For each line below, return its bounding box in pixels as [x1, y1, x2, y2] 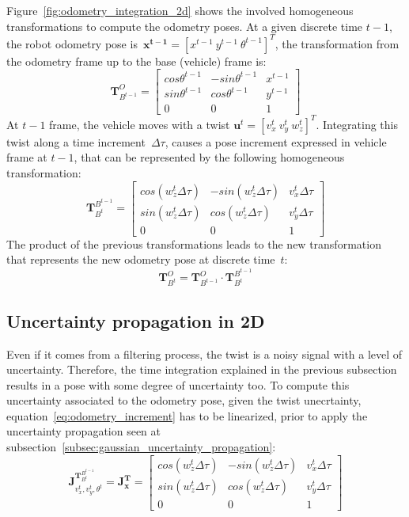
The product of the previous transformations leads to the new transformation [6, 235, 381, 252]
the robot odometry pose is [6, 35, 138, 51]
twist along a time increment [6, 133, 146, 150]
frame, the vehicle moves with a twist [49, 116, 230, 132]
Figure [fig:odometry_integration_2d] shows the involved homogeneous [6, 2, 354, 18]
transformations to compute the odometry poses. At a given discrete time [6, 17, 363, 34]
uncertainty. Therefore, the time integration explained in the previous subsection [6, 361, 397, 378]
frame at [6, 149, 47, 165]
